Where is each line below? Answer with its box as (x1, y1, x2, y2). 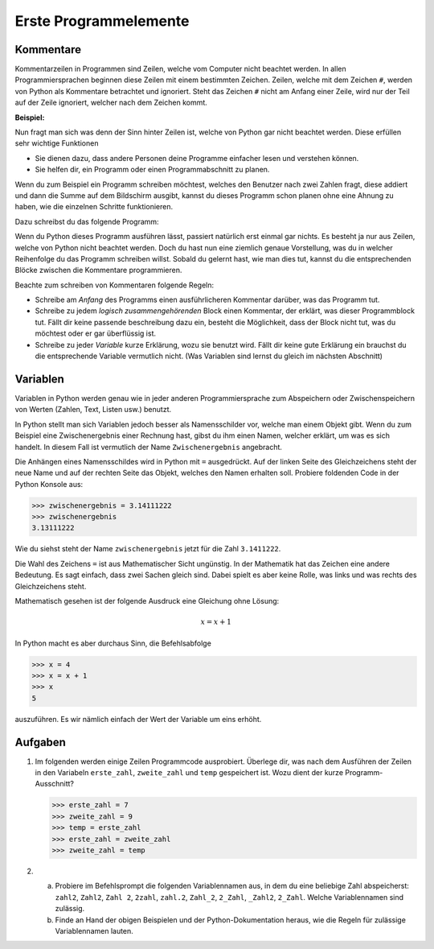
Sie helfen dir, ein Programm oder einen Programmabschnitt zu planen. (35, 165, 270, 175)
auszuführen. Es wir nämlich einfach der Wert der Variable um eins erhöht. (14, 714, 262, 724)
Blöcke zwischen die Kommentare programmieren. (14, 266, 182, 275)
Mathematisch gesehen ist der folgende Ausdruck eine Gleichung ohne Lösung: (14, 596, 280, 605)
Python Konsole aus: (14, 479, 84, 489)
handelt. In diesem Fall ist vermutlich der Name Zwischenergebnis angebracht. (14, 442, 283, 452)
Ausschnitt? (35, 779, 74, 789)
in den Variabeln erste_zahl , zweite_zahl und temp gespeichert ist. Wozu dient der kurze (35, 768, 344, 778)
